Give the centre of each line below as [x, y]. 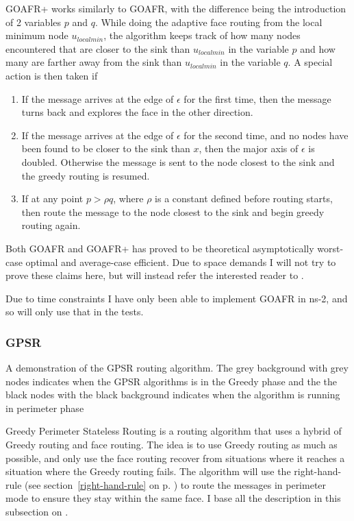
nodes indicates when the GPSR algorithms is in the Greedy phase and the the [172, 381]
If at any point [52, 198]
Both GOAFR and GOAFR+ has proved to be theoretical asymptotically [160, 248]
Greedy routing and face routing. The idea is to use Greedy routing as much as [172, 445]
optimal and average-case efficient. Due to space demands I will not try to [181, 262]
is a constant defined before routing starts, [244, 198]
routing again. [51, 225]
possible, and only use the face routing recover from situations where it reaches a [175, 458]
